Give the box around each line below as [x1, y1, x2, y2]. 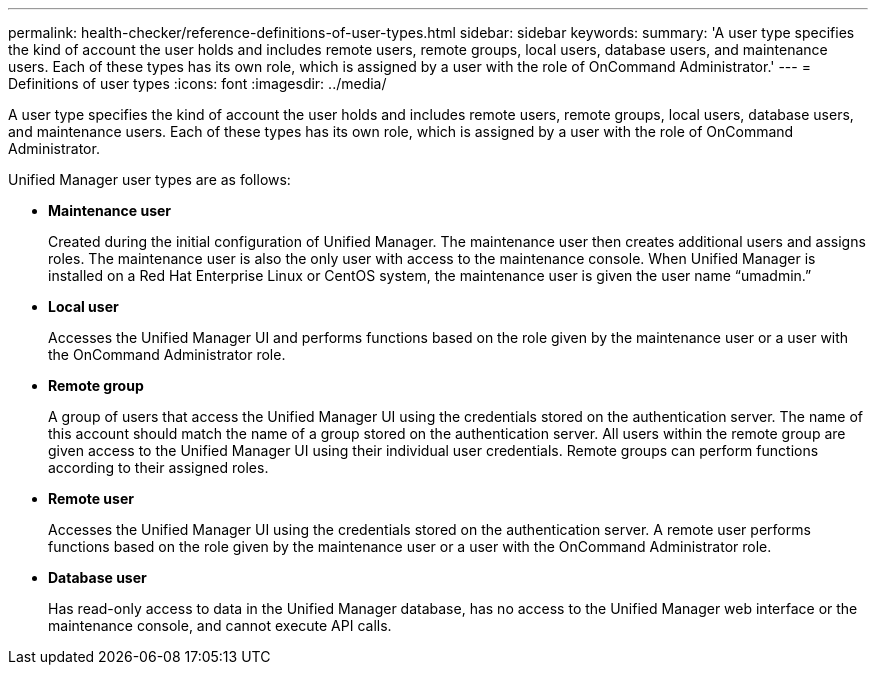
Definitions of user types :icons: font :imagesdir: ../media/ [8, 75, 387, 92]
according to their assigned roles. [48, 459, 269, 476]
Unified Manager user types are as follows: [8, 171, 291, 188]
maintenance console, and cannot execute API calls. [48, 617, 392, 634]
